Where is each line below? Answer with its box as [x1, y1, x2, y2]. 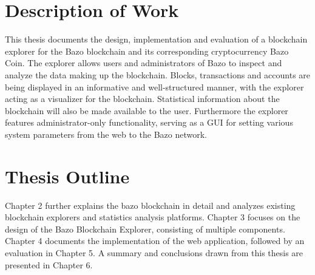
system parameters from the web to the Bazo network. [5, 127, 208, 140]
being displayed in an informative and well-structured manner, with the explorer [5, 80, 304, 93]
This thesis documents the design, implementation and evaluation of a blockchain [5, 33, 308, 46]
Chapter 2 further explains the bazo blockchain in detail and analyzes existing [5, 199, 296, 211]
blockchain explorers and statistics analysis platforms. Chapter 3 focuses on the [5, 211, 300, 223]
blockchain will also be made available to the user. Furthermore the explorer [5, 104, 288, 117]
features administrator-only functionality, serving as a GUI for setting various [5, 116, 293, 129]
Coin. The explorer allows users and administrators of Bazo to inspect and [5, 56, 282, 69]
